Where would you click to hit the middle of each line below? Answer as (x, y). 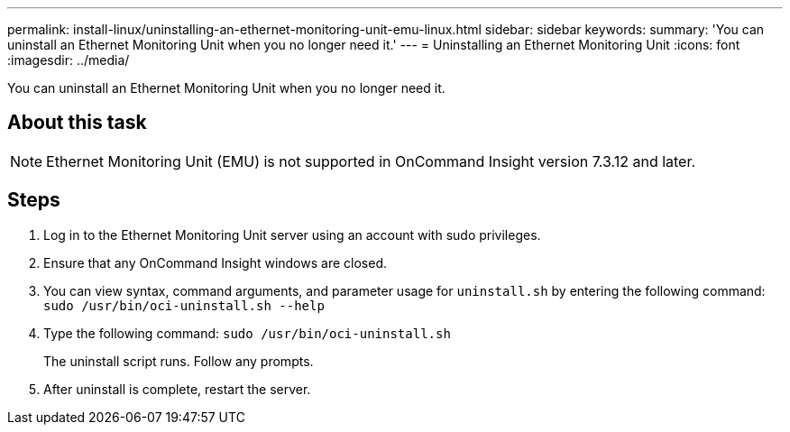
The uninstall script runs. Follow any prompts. (179, 361)
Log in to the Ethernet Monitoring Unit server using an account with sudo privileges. (292, 234)
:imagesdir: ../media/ (69, 60)
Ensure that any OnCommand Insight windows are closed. (215, 262)
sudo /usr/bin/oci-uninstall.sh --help (184, 305)
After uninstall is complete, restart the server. (177, 389)
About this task (77, 123)
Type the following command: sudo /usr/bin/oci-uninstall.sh (247, 333)
